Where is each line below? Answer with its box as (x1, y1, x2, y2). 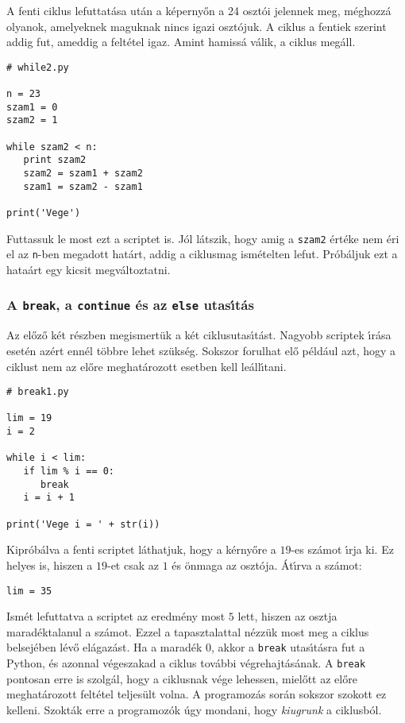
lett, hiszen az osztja (237, 608, 337, 624)
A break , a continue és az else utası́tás (6, 295, 254, 315)
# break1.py (6, 386, 69, 398)
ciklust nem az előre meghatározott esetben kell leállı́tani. (6, 358, 287, 374)
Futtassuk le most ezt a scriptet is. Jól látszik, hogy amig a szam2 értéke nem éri (6, 230, 399, 246)
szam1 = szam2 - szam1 (23, 180, 143, 192)
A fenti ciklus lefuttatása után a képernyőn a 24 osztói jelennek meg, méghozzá (6, 2, 391, 18)
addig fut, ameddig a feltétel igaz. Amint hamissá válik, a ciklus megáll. (6, 33, 356, 50)
